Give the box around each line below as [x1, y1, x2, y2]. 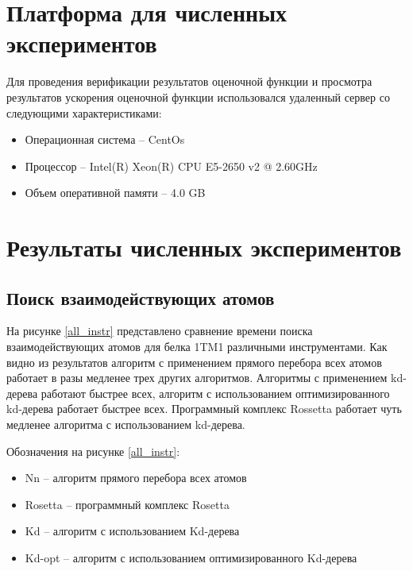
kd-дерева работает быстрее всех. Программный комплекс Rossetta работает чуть [6, 400, 402, 417]
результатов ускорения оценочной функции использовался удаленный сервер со [6, 88, 390, 105]
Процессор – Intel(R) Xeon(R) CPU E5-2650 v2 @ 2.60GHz [25, 157, 318, 174]
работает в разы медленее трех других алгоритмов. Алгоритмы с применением [6, 369, 388, 386]
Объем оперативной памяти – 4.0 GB [25, 184, 206, 201]
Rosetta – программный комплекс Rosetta [25, 496, 230, 512]
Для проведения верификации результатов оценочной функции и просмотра [6, 73, 372, 90]
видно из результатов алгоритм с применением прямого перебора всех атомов [6, 353, 382, 370]
